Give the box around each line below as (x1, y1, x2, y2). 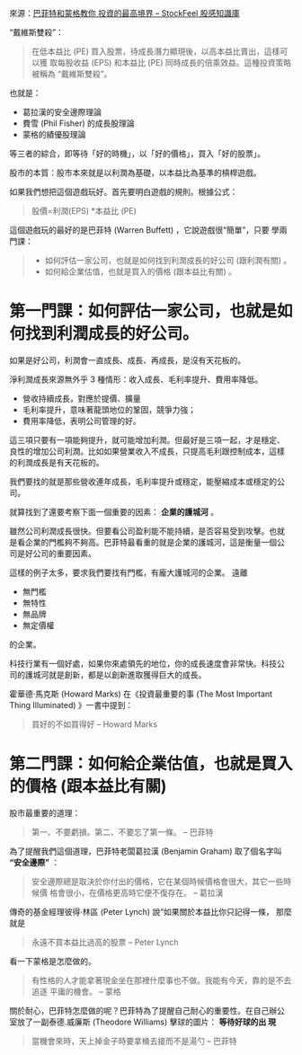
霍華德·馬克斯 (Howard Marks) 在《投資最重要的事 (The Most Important (9, 688, 272, 699)
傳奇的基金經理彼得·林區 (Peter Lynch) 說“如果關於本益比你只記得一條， (9, 906, 274, 917)
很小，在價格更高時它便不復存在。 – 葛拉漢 (65, 887, 224, 898)
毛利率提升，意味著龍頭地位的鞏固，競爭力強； (22, 403, 196, 415)
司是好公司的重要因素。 (9, 547, 96, 559)
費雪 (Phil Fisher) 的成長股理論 (22, 118, 135, 129)
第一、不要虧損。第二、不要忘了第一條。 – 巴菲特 (31, 826, 214, 838)
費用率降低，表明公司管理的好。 (22, 415, 141, 426)
